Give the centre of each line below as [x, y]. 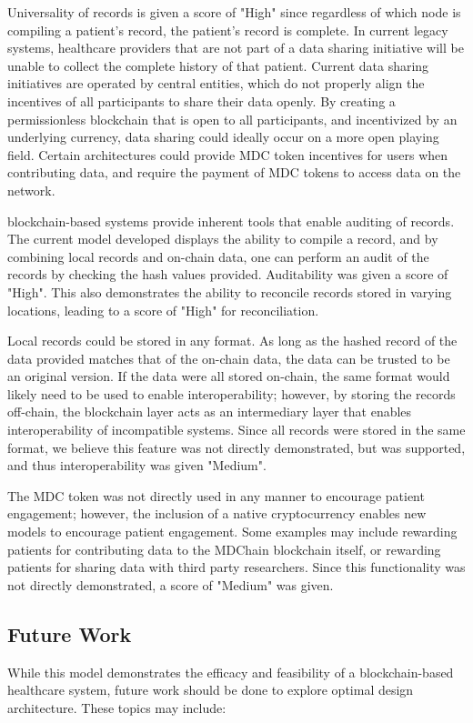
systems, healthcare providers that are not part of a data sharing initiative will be [236, 48]
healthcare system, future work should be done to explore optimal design [211, 690]
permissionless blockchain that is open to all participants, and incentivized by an [232, 119]
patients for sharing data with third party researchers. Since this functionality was [236, 567]
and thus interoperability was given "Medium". [137, 465]
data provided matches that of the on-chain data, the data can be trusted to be [229, 358]
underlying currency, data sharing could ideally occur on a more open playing [223, 137]
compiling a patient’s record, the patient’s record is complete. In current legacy [228, 30]
